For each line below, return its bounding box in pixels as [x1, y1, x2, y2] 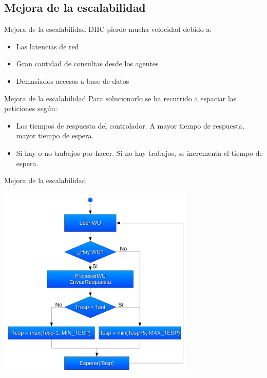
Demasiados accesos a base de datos [16, 75, 129, 86]
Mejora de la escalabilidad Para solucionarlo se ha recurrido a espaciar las [4, 93, 237, 103]
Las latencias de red [16, 41, 79, 51]
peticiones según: [4, 103, 58, 114]
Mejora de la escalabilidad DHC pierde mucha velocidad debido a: [4, 24, 212, 34]
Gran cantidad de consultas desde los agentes [16, 58, 159, 69]
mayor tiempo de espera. [16, 130, 94, 141]
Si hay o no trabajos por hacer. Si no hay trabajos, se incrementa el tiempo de [16, 147, 263, 158]
